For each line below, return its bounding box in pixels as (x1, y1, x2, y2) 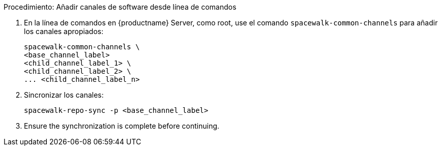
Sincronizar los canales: (24, 91, 104, 99)
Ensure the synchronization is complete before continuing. (24, 122, 220, 130)
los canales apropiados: (24, 27, 104, 36)
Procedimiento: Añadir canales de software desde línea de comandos (4, 3, 237, 11)
